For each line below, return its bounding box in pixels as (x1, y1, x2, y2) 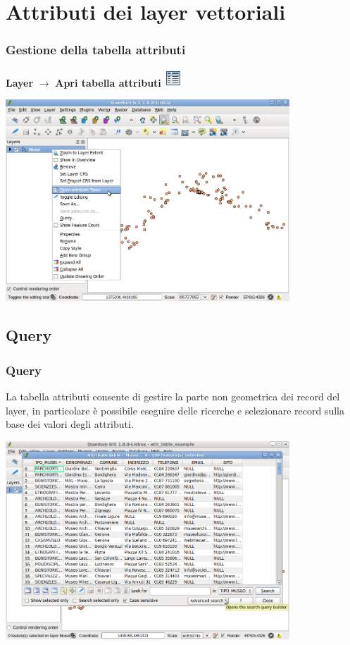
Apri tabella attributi (55, 75, 161, 90)
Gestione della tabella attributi (6, 41, 186, 59)
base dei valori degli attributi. (6, 417, 134, 431)
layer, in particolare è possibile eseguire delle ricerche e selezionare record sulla (6, 403, 344, 417)
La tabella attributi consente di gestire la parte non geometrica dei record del (6, 389, 340, 404)
